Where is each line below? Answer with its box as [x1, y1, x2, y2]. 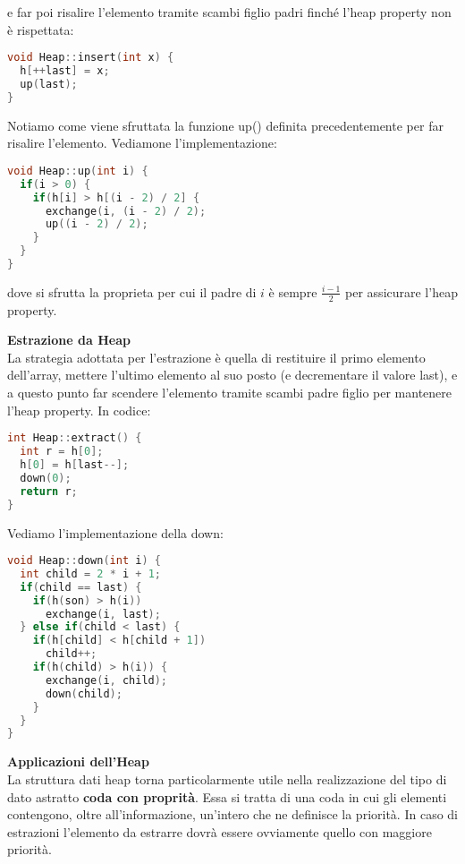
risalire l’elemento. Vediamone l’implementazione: [7, 133, 277, 152]
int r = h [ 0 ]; [20, 445, 104, 458]
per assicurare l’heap [345, 282, 458, 301]
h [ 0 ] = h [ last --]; [20, 458, 130, 472]
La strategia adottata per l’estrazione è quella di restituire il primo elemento [7, 347, 426, 366]
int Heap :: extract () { [7, 432, 142, 445]
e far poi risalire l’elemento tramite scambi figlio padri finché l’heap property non [7, 3, 452, 21]
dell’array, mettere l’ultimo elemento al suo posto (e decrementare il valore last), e [7, 365, 458, 384]
